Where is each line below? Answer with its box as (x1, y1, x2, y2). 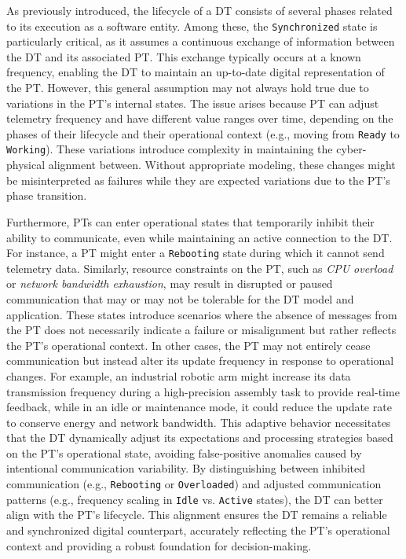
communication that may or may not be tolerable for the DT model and (6, 290, 354, 307)
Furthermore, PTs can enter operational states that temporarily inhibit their (6, 213, 375, 230)
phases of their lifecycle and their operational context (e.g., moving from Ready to (6, 125, 400, 142)
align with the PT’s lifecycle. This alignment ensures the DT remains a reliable (6, 506, 387, 523)
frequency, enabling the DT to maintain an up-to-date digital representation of (6, 64, 385, 80)
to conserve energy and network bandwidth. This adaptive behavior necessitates (6, 414, 391, 430)
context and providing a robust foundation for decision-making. (6, 537, 312, 553)
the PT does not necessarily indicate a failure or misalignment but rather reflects (6, 322, 397, 338)
